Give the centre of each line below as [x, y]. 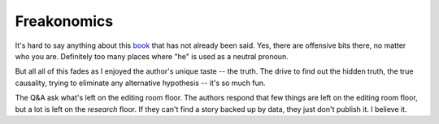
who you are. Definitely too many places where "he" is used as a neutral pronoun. [152, 56]
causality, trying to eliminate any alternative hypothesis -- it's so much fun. [140, 83]
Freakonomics [64, 21]
